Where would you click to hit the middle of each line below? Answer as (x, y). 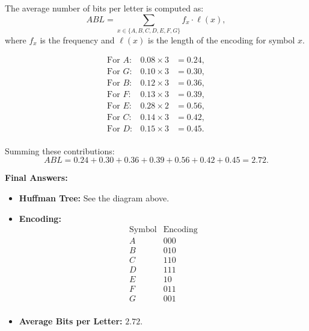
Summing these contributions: (60, 150)
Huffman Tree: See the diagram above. (94, 197)
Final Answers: (36, 178)
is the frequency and (77, 39)
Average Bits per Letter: (71, 321)
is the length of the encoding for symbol (222, 39)
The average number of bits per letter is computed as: (104, 8)
